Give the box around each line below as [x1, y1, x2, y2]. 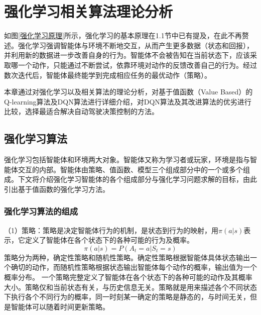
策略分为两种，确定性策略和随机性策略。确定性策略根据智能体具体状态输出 [4, 252, 250, 262]
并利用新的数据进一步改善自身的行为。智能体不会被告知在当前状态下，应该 [4, 50, 250, 60]
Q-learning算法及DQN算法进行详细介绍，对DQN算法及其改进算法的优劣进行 [4, 96, 251, 107]
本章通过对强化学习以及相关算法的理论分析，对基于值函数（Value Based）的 [4, 86, 253, 97]
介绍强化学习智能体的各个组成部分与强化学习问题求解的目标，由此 [39, 174, 257, 184]
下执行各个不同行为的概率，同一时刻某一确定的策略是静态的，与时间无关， [4, 291, 250, 302]
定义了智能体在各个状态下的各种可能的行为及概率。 [25, 235, 194, 245]
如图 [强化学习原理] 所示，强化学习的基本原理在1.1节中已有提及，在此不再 [4, 30, 242, 41]
